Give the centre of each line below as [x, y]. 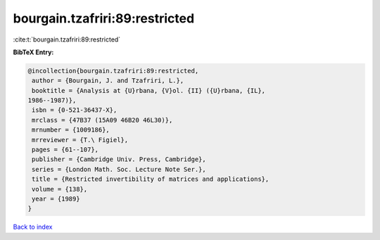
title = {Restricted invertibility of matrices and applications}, [151, 179]
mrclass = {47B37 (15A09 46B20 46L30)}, [102, 120]
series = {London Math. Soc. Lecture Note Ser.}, [119, 169]
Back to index [33, 227]
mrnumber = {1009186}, [71, 130]
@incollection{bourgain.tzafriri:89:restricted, [113, 71]
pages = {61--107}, [65, 150]
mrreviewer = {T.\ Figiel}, [80, 140]
